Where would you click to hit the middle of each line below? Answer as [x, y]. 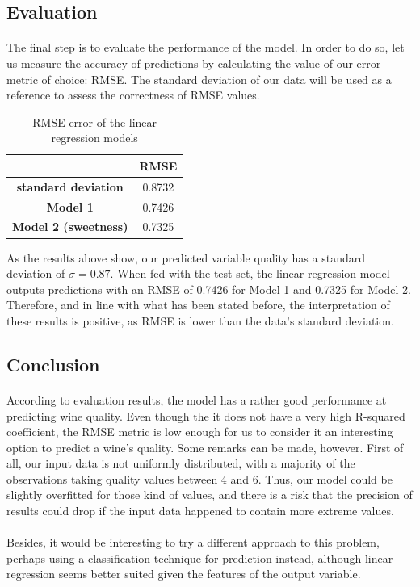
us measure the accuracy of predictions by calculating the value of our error [194, 63]
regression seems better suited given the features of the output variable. [184, 574]
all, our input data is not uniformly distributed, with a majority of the [181, 463]
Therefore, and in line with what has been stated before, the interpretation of [198, 305]
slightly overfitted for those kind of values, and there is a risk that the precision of [210, 495]
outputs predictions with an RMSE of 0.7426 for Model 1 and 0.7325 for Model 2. [209, 289]
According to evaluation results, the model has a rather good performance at [197, 399]
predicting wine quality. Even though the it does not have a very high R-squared [206, 415]
